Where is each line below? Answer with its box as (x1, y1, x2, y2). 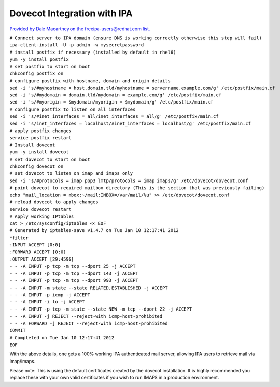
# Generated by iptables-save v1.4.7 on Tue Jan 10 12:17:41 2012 (9, 227, 179, 234)
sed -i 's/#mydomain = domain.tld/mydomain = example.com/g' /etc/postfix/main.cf (9, 92, 221, 98)
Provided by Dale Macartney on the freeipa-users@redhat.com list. (9, 25, 150, 32)
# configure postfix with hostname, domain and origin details (9, 78, 171, 84)
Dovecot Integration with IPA (9, 8, 133, 19)
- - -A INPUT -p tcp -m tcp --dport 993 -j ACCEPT (9, 278, 138, 283)
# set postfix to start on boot (9, 64, 90, 69)
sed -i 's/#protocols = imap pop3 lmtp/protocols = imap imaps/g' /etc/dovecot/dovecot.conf (9, 177, 249, 184)
